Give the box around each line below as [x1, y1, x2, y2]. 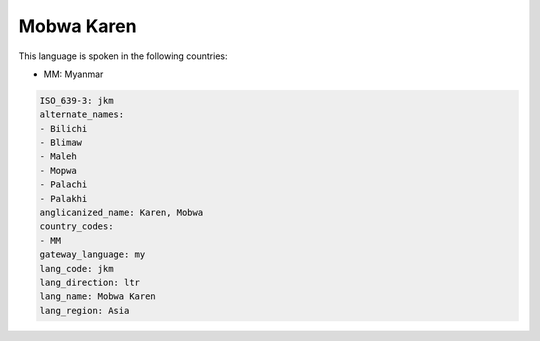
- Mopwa [39, 165, 77, 176]
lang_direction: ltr [39, 277, 140, 288]
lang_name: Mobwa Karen [39, 291, 157, 302]
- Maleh [39, 151, 77, 162]
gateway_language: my [39, 249, 146, 260]
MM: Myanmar [43, 68, 104, 80]
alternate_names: [39, 109, 125, 120]
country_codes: [39, 221, 114, 232]
